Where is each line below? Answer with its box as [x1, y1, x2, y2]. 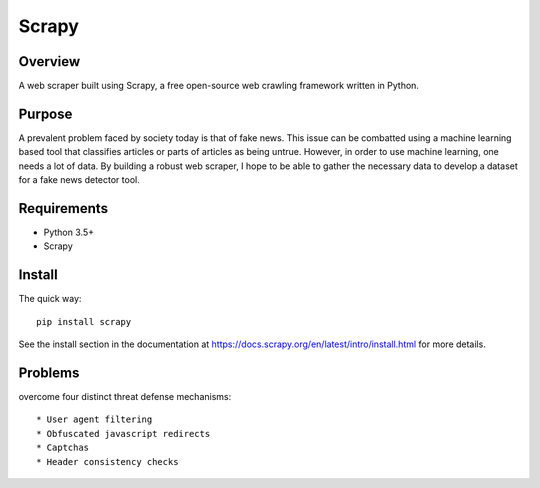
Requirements [18, 200, 109, 217]
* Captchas [36, 442, 90, 454]
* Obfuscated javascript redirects [36, 428, 211, 439]
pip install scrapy [36, 316, 132, 327]
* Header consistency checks [36, 456, 179, 467]
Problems [18, 364, 80, 381]
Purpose [18, 105, 73, 122]
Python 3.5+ [43, 226, 95, 239]
